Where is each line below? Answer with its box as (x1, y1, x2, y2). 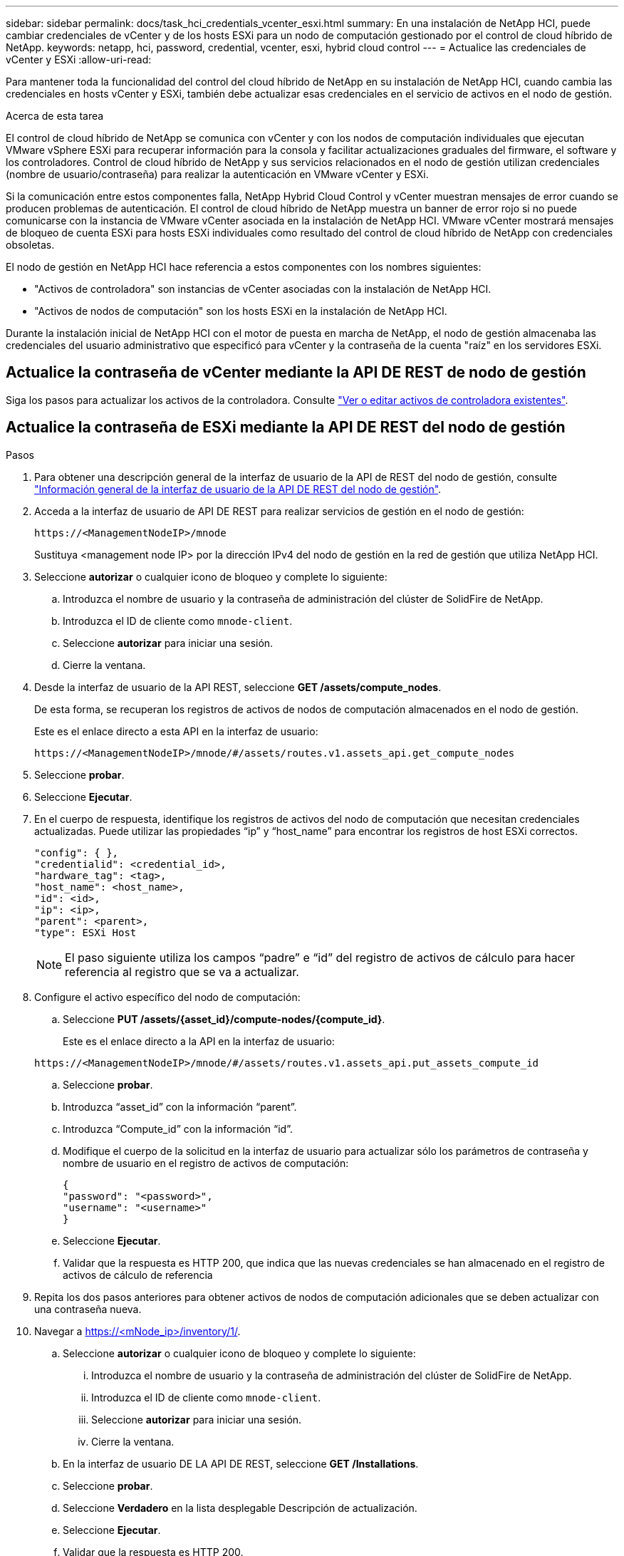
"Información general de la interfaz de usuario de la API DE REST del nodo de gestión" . (34, 482, 442, 495)
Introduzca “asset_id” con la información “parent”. (63, 1100, 297, 1113)
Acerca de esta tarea (6, 110, 104, 122)
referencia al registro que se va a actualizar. (65, 964, 299, 979)
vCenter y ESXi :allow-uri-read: (6, 53, 152, 66)
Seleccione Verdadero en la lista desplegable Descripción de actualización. (63, 1501, 417, 1514)
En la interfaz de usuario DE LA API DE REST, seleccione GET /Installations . (63, 1457, 419, 1470)
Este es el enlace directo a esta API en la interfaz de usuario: (34, 725, 318, 737)
